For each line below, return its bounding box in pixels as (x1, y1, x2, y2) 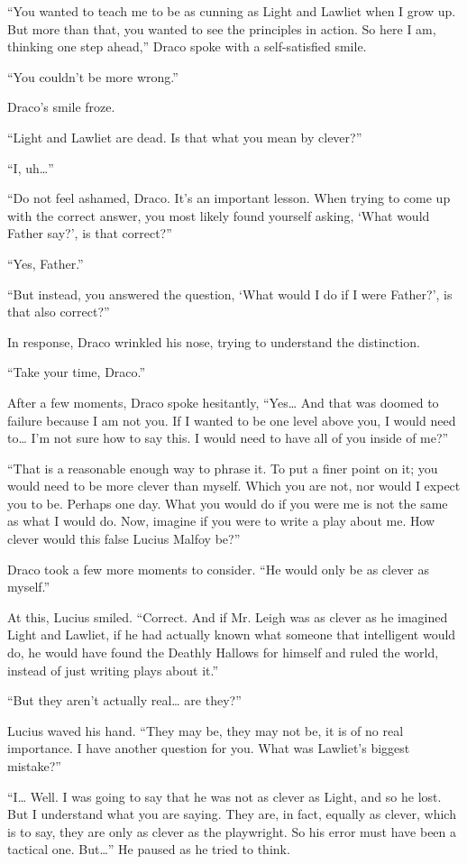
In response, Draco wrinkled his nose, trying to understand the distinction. (7, 332, 420, 351)
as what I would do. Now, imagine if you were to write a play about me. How (7, 511, 435, 530)
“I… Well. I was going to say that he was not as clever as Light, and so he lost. (7, 786, 442, 805)
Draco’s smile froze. (7, 97, 115, 116)
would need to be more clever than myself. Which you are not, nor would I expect (7, 476, 461, 495)
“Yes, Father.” (7, 253, 84, 272)
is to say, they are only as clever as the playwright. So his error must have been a (7, 822, 457, 841)
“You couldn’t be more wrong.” (7, 67, 179, 86)
